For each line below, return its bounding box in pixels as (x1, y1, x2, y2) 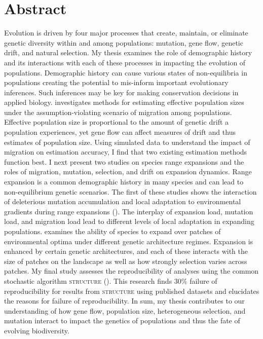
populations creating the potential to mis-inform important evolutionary (4, 77, 229, 88)
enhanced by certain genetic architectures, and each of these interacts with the (4, 246, 248, 256)
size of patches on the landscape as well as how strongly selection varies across (4, 255, 247, 266)
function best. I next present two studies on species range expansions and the (4, 156, 244, 167)
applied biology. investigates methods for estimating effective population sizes (4, 97, 244, 107)
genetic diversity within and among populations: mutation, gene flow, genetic (4, 37, 243, 48)
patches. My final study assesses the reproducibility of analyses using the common (4, 266, 259, 276)
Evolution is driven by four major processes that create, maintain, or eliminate (4, 27, 248, 38)
